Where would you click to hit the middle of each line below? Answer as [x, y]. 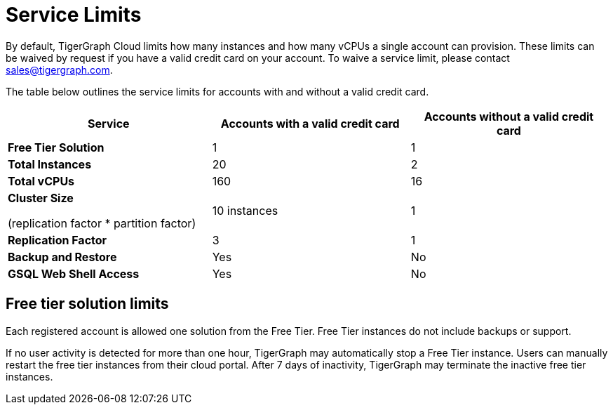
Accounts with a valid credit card [310, 123]
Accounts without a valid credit [509, 116]
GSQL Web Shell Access [74, 273]
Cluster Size [41, 198]
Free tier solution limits [87, 304]
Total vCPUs [41, 181]
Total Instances [50, 164]
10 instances [245, 210]
